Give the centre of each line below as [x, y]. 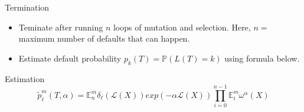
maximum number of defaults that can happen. [104, 38]
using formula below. [262, 58]
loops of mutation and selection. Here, [182, 27]
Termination [27, 7]
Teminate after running [61, 27]
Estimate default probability [70, 58]
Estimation [25, 78]
